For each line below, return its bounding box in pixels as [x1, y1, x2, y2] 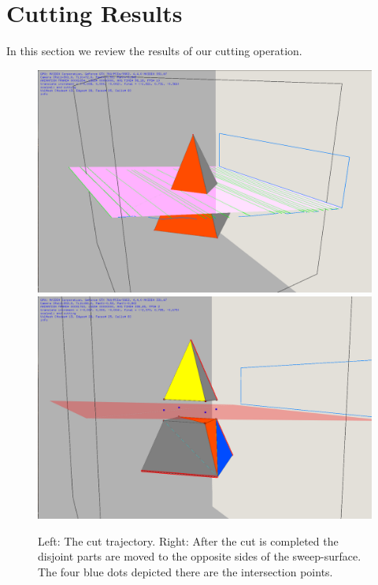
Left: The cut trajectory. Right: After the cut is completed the [38, 532, 339, 549]
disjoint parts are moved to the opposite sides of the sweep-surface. [38, 548, 361, 565]
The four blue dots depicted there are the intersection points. [38, 563, 333, 579]
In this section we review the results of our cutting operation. [6, 43, 302, 59]
